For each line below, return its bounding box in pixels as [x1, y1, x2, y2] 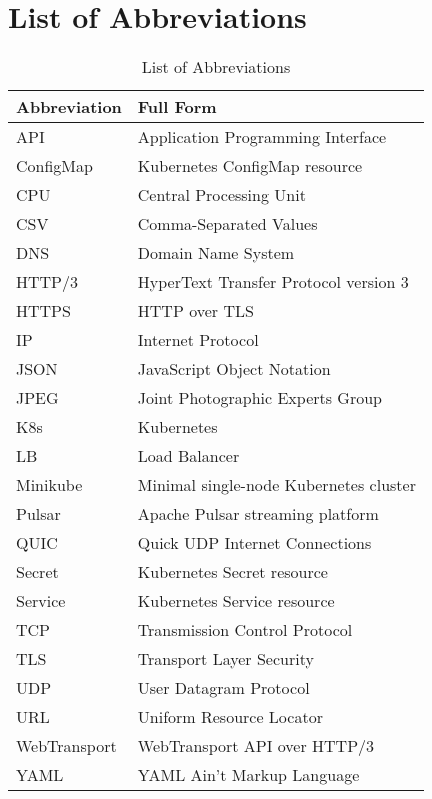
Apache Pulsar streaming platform [137, 502, 379, 526]
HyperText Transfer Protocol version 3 [137, 270, 409, 294]
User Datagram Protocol [137, 676, 310, 700]
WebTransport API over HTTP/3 [137, 734, 375, 758]
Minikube [16, 473, 83, 497]
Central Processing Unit [137, 183, 306, 207]
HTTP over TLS [137, 299, 254, 323]
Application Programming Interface [137, 125, 387, 149]
